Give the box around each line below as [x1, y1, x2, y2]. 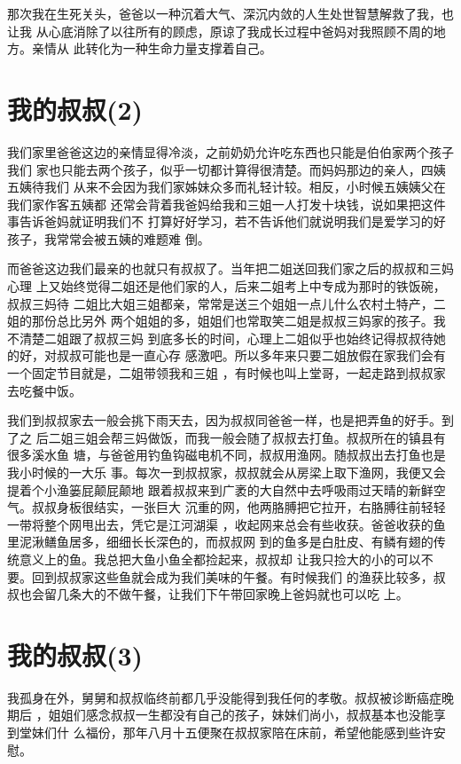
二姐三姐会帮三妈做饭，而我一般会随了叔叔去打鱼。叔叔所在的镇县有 [48, 428, 446, 446]
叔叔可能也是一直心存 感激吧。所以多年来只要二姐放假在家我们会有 [56, 346, 446, 365]
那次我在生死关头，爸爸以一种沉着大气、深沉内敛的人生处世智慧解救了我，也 [7, 4, 454, 22]
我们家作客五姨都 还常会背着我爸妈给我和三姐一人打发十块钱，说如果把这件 [7, 194, 446, 213]
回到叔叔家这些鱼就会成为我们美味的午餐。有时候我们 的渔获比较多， [31, 567, 434, 586]
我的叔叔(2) [7, 91, 144, 127]
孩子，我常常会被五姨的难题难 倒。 [7, 229, 210, 248]
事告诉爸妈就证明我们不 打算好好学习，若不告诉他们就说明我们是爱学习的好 [7, 212, 446, 231]
